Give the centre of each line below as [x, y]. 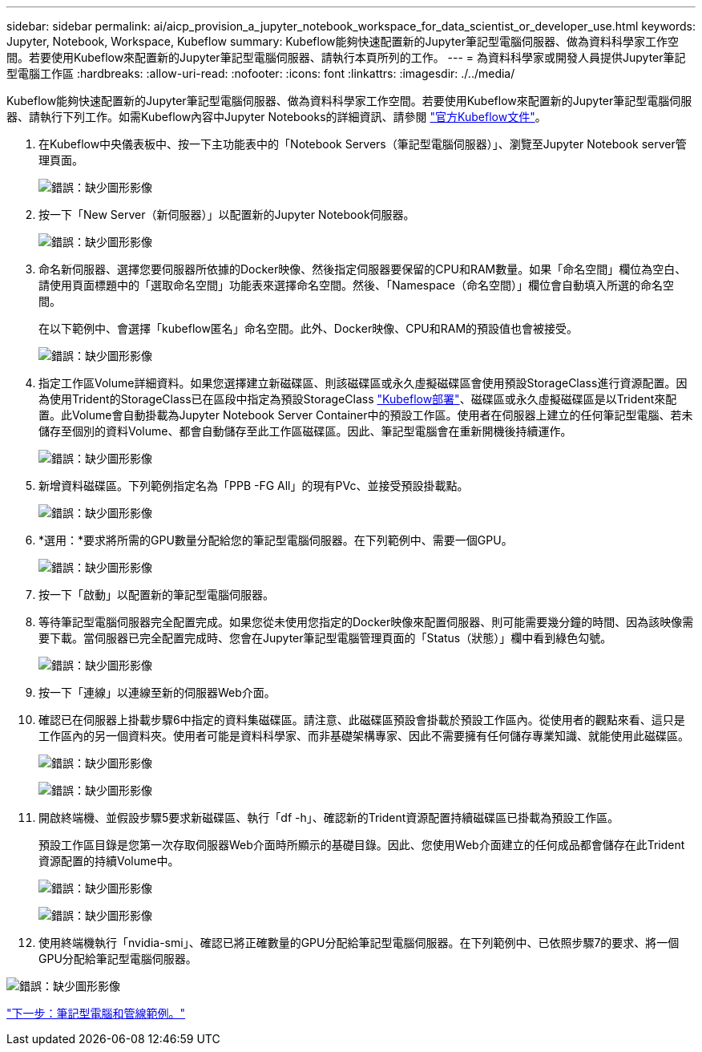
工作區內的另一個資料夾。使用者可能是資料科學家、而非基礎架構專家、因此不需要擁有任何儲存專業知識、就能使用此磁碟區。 [364, 736]
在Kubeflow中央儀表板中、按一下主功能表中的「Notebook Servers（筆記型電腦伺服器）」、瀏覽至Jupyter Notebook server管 [363, 144]
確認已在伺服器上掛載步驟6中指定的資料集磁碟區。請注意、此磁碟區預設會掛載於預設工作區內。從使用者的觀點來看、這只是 [362, 720]
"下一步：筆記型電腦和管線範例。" [96, 1013]
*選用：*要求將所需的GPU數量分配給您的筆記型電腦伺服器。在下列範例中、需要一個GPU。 [276, 540]
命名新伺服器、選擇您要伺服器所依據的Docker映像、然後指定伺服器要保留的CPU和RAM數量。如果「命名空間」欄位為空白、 [363, 269]
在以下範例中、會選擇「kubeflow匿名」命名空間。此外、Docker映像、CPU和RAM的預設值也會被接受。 [309, 328]
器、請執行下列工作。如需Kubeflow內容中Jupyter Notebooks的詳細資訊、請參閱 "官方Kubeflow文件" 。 [276, 117]
